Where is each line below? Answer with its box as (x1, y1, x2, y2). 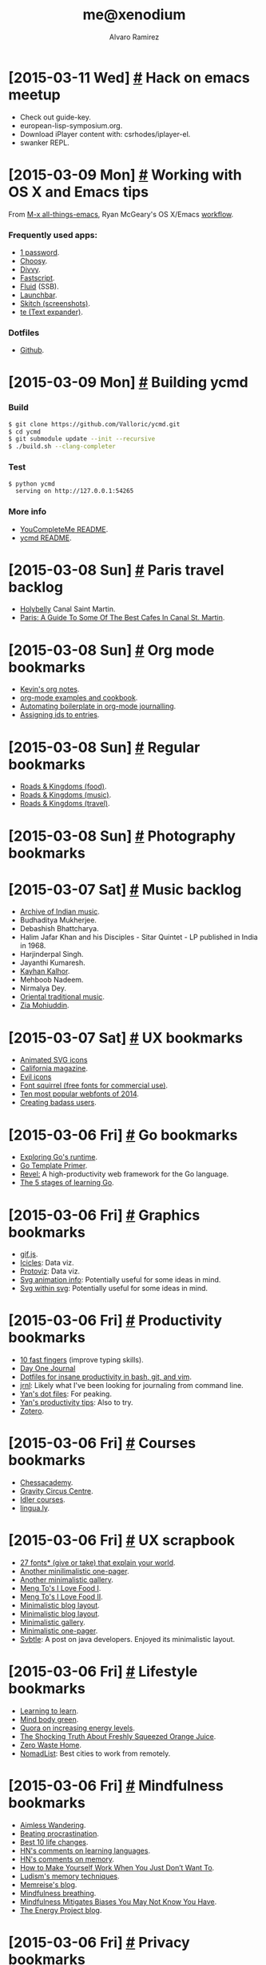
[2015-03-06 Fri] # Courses (8, 1434, 197, 1452)
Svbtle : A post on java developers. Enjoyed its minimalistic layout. (19, 1635, 236, 1644)
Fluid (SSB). (19, 281, 60, 291)
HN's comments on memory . (19, 1854, 114, 1864)
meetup (8, 86, 62, 103)
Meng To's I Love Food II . (19, 1592, 104, 1602)
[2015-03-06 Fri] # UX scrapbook (8, 1531, 236, 1550)
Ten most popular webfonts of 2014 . (19, 1089, 140, 1099)
